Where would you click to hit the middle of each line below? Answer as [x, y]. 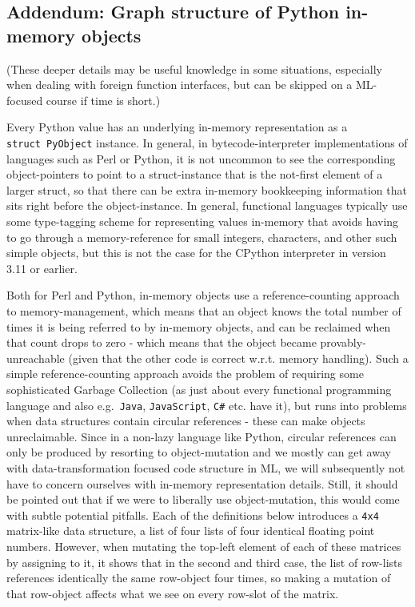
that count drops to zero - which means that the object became [162, 342]
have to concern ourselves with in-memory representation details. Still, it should [202, 483]
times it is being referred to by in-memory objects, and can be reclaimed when [199, 326]
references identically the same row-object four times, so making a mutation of [199, 578]
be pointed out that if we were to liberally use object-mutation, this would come [203, 499]
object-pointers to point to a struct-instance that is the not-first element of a [195, 174]
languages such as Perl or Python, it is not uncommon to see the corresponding [201, 158]
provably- [343, 342]
